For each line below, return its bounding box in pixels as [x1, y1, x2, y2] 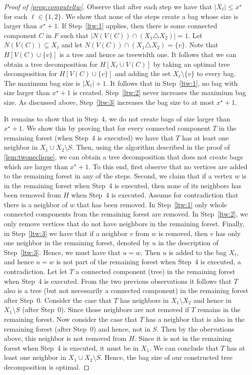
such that [60, 30, 89, 40]
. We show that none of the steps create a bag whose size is [61, 11, 238, 21]
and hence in [193, 295, 232, 305]
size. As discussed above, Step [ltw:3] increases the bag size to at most [4, 97, 214, 107]
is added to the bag [169, 247, 227, 257]
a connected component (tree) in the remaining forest [76, 266, 235, 276]
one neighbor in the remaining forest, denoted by [4, 237, 150, 248]
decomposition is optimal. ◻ [4, 361, 90, 372]
